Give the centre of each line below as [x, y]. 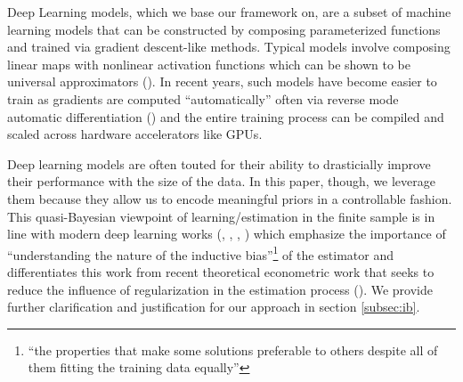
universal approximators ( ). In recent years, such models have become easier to [222, 81]
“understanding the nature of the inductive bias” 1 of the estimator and [201, 253]
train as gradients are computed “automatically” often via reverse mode [203, 98]
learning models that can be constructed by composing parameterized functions [224, 29]
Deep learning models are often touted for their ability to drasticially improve [219, 163]
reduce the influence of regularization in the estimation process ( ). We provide [220, 289]
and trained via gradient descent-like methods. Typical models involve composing [229, 47]
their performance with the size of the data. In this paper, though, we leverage [222, 181]
